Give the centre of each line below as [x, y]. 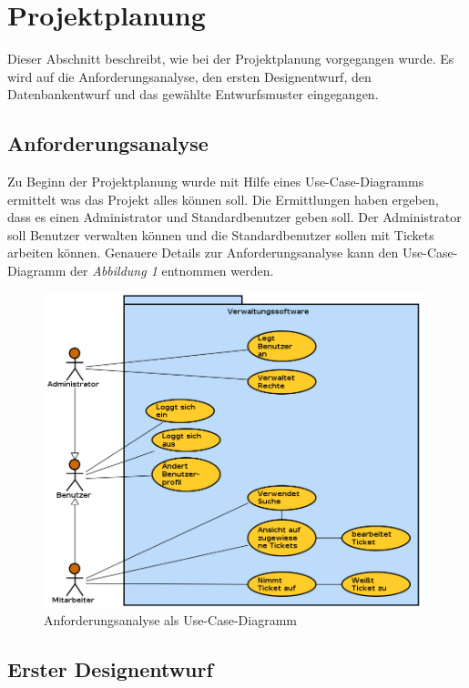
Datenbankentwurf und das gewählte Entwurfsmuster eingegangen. [193, 94]
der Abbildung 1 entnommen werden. [172, 271]
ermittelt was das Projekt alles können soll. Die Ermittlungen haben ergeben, [223, 199]
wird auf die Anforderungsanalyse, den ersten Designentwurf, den [189, 76]
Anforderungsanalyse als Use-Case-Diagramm [170, 620]
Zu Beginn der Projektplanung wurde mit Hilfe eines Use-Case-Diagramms [216, 182]
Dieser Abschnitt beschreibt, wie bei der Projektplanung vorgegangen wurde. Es [231, 59]
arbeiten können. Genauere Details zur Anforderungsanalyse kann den [203, 253]
